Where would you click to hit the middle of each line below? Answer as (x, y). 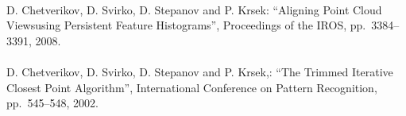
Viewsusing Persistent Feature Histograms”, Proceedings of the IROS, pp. (186, 25)
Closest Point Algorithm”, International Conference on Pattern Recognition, (192, 87)
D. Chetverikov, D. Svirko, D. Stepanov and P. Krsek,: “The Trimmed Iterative (200, 71)
